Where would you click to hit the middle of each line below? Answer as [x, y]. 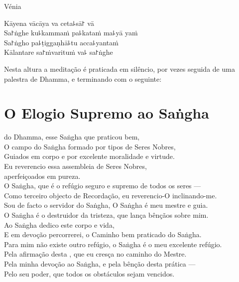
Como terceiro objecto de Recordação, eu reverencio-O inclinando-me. [111, 195]
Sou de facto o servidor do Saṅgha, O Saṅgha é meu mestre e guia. [106, 205]
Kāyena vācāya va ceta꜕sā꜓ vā [49, 23]
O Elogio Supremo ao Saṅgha [107, 113]
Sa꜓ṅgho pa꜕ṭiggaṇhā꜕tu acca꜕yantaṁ [61, 42]
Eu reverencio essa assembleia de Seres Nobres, [75, 166]
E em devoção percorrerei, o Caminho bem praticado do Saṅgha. [103, 234]
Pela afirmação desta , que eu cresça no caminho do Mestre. [95, 254]
